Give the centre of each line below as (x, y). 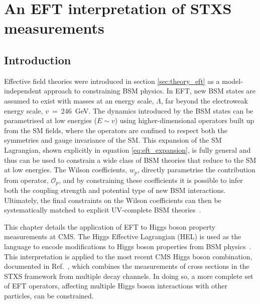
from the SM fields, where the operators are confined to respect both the (116, 130)
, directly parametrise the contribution (196, 170)
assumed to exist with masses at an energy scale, (79, 100)
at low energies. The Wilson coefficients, (66, 170)
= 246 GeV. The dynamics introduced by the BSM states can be (153, 110)
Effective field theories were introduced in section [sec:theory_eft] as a (112, 81)
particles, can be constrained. (49, 295)
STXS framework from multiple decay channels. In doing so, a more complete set (129, 276)
